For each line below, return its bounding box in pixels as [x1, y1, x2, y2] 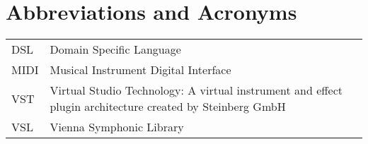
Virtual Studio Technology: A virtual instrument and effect [50, 82, 343, 99]
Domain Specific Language [50, 41, 181, 58]
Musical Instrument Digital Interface [50, 61, 231, 78]
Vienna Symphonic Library [50, 119, 184, 136]
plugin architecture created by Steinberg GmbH [50, 98, 286, 115]
